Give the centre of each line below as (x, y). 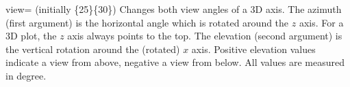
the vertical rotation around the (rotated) (93, 49)
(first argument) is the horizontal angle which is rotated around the (147, 22)
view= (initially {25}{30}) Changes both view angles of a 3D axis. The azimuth (174, 9)
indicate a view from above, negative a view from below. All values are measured (175, 62)
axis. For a (321, 22)
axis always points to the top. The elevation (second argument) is (205, 36)
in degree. (26, 75)
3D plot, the (31, 36)
